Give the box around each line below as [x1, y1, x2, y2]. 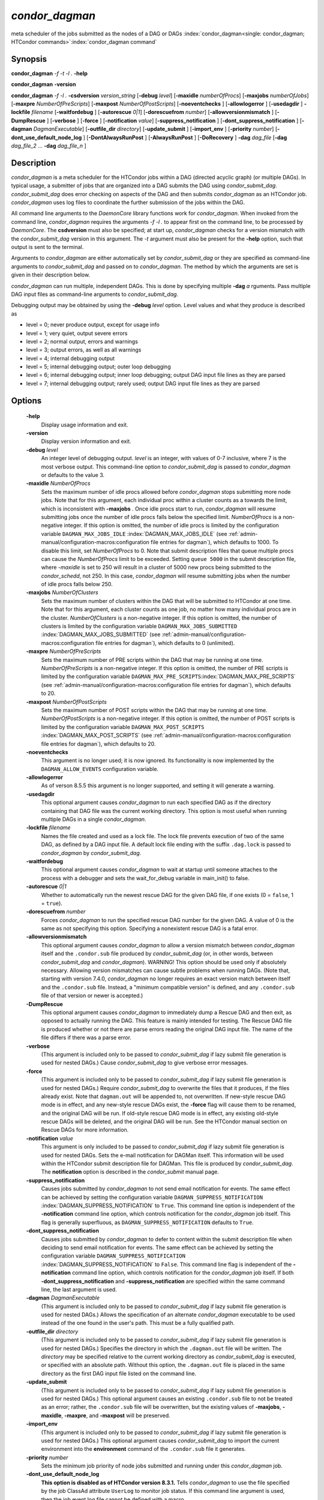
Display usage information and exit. [41, 421, 128, 428]
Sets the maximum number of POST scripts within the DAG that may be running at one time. [41, 706, 268, 713]
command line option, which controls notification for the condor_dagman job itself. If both [72, 1269, 294, 1276]
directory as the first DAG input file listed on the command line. [41, 1370, 197, 1377]
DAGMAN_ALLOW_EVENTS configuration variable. [41, 765, 159, 772]
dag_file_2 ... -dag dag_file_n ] [11, 142, 86, 149]
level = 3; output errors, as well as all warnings [26, 346, 142, 353]
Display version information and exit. [41, 438, 131, 445]
